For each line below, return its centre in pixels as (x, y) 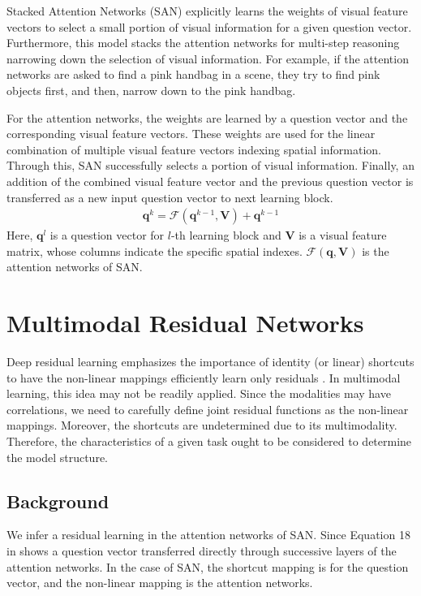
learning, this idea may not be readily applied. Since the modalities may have (199, 393)
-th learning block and (226, 235)
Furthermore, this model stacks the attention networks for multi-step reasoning (203, 43)
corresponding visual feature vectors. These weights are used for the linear (191, 134)
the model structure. (57, 457)
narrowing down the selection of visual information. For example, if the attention (208, 58)
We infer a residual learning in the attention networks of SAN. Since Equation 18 (208, 535)
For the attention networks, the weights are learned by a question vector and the (207, 117)
